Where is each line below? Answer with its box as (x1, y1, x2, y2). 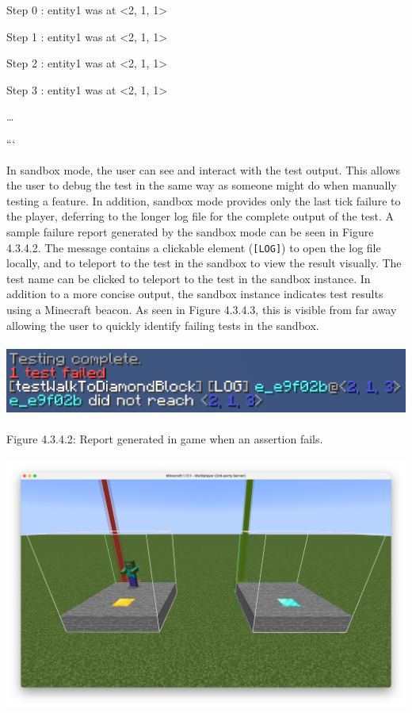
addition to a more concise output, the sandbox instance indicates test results (6, 286, 383, 302)
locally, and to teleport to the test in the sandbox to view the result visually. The (6, 255, 402, 271)
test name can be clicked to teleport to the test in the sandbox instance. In (6, 270, 371, 286)
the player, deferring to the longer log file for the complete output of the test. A (6, 208, 395, 224)
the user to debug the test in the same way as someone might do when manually (6, 177, 397, 194)
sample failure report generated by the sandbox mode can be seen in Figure (6, 223, 374, 240)
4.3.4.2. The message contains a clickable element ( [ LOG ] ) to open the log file (6, 239, 381, 255)
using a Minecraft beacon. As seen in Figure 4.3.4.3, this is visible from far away (6, 301, 397, 317)
